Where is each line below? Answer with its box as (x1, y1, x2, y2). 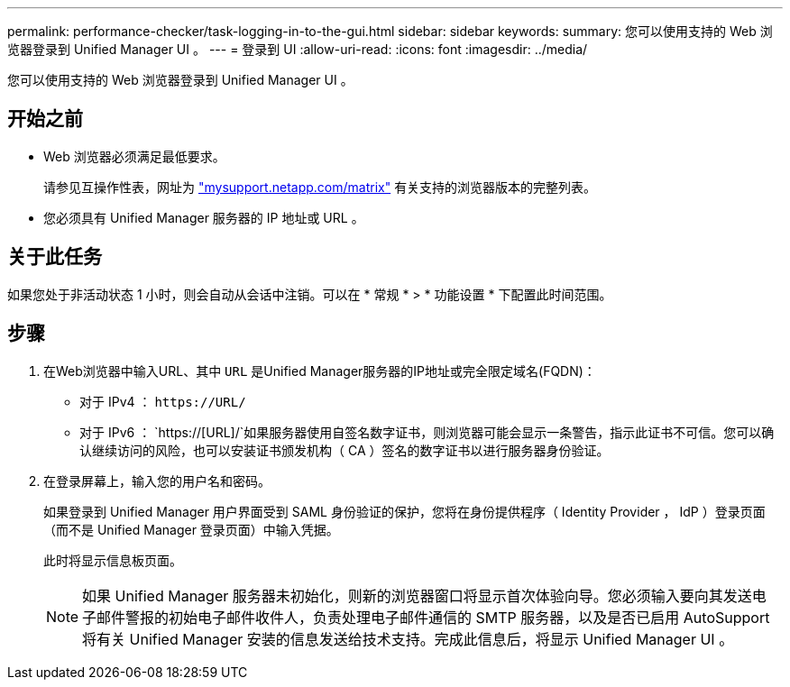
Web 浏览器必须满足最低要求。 (43, 148, 225, 164)
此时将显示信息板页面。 (43, 552, 182, 568)
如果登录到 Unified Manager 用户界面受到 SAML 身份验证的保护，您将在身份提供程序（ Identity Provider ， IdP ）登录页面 (43, 503, 766, 519)
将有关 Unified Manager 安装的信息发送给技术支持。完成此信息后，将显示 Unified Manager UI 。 (82, 629, 734, 648)
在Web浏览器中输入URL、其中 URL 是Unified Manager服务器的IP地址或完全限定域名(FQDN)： (43, 362, 596, 379)
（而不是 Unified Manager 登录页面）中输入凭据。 (43, 521, 339, 537)
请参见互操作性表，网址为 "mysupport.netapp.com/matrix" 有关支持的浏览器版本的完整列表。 (43, 179, 597, 195)
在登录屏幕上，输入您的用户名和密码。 (43, 472, 271, 489)
